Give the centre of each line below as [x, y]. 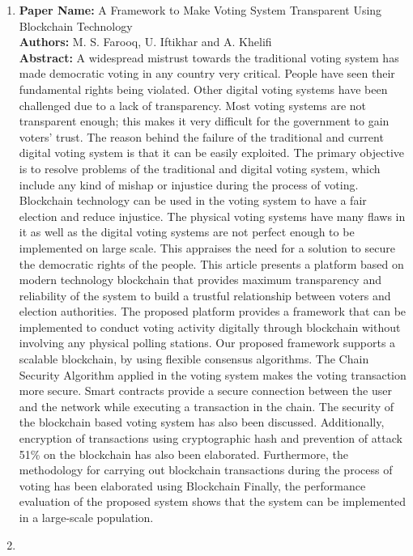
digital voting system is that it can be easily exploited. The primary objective [212, 153]
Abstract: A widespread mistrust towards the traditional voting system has [209, 57]
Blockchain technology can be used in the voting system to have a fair [193, 200]
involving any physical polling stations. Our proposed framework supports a [207, 343]
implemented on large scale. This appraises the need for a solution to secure [207, 247]
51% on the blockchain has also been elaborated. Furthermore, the [183, 454]
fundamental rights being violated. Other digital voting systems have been [203, 89]
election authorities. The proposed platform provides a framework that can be [213, 311]
